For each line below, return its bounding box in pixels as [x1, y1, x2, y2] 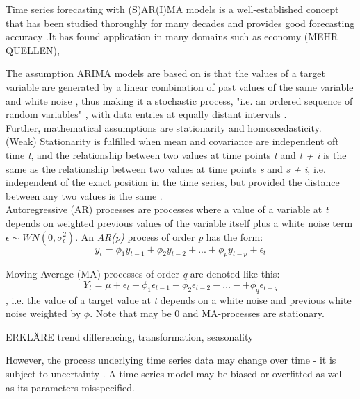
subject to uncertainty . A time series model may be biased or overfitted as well [6, 366, 345, 381]
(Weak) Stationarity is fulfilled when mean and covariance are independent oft [6, 134, 339, 148]
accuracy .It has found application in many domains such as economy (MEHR [6, 29, 338, 44]
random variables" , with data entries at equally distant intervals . [6, 107, 287, 121]
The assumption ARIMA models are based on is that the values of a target [6, 66, 325, 80]
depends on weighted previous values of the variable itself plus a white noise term [6, 215, 353, 230]
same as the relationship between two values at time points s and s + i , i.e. [6, 161, 326, 176]
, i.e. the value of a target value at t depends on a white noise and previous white [6, 292, 352, 307]
